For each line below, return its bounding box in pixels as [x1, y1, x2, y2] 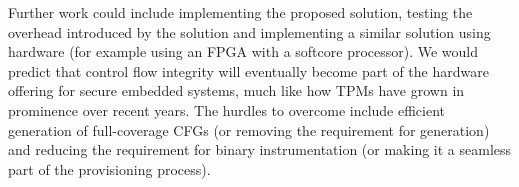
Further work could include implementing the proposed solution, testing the [8, 2, 473, 22]
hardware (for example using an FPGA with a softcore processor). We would [8, 41, 479, 62]
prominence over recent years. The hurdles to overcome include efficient [8, 99, 446, 120]
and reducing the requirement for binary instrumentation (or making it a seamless [8, 139, 512, 160]
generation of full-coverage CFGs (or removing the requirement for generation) [8, 119, 490, 140]
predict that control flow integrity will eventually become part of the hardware [8, 60, 489, 81]
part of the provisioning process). [8, 158, 211, 179]
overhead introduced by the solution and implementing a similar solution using [8, 21, 491, 42]
